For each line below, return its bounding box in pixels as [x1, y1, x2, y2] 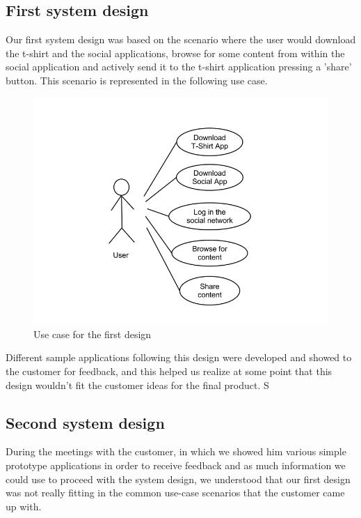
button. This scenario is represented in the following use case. [6, 73, 268, 87]
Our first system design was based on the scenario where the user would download [6, 32, 356, 47]
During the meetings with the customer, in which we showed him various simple [6, 444, 346, 459]
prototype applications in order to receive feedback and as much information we [6, 457, 346, 472]
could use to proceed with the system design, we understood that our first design [6, 471, 351, 486]
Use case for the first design [33, 326, 152, 341]
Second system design [6, 411, 165, 433]
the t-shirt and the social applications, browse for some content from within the [6, 45, 345, 60]
